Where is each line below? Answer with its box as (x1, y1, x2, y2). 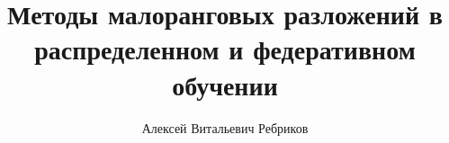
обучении (172, 66, 278, 103)
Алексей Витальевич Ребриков (141, 118, 309, 137)
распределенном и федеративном (34, 31, 416, 67)
